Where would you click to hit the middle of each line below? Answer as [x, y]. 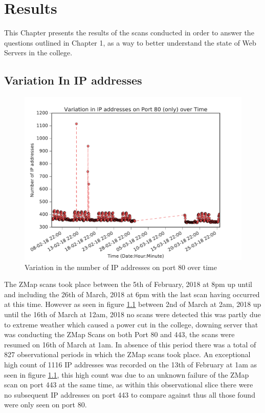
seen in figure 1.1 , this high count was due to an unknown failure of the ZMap [127, 374]
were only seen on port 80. [46, 405]
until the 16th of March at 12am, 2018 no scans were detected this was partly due [132, 314]
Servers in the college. [38, 53]
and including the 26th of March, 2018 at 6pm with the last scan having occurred [132, 294]
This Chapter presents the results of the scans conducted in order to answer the [129, 33]
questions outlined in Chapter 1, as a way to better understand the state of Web [130, 42]
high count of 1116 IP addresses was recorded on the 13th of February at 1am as [131, 365]
